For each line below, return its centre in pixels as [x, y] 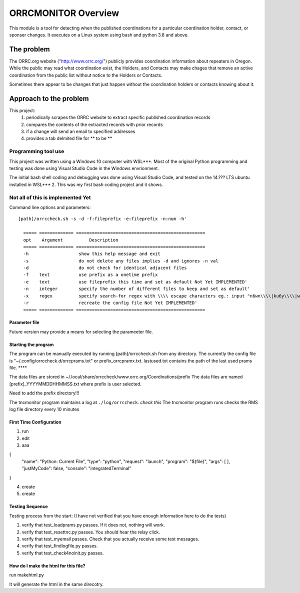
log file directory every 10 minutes [44, 409]
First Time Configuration [35, 422]
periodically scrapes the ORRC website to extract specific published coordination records [118, 117]
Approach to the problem [49, 98]
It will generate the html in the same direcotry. [56, 584]
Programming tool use [37, 151]
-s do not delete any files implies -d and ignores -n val [121, 261]
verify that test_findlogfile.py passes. [60, 546]
